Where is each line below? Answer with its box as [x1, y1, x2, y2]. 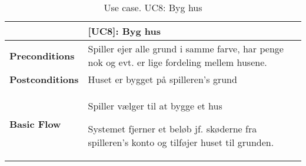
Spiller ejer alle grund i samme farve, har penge [88, 42, 284, 55]
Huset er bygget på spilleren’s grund [88, 72, 237, 86]
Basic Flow [9, 117, 61, 131]
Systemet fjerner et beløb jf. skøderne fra [88, 122, 257, 135]
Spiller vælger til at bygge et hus [88, 99, 222, 112]
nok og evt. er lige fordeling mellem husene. [88, 55, 267, 69]
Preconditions [9, 48, 75, 62]
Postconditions [9, 72, 79, 86]
